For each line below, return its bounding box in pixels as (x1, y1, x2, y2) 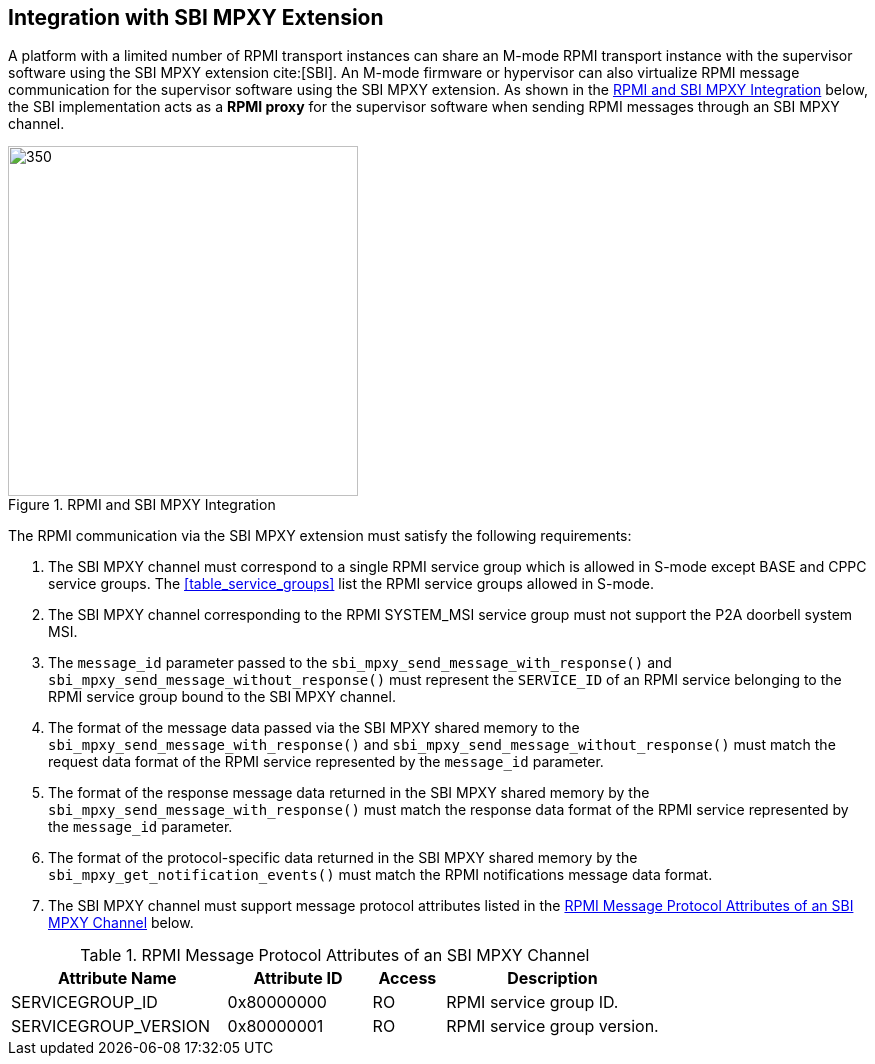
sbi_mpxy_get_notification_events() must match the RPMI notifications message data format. (48, 866, 713, 884)
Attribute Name (57, 968, 177, 989)
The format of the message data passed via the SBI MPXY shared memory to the (48, 719, 580, 737)
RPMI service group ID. (446, 992, 619, 1013)
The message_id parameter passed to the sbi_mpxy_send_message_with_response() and (48, 654, 672, 672)
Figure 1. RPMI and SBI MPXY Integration (8, 496, 276, 514)
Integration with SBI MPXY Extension (8, 5, 384, 30)
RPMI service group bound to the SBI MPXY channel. (48, 688, 396, 706)
